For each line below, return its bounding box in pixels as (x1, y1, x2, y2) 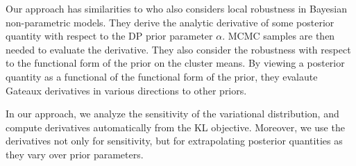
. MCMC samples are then (222, 28, 335, 43)
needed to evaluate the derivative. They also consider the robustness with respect (6, 42, 351, 56)
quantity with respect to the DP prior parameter (6, 28, 213, 43)
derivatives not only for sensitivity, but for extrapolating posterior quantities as (6, 133, 343, 148)
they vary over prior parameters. (6, 147, 144, 161)
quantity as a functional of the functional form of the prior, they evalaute (6, 69, 318, 83)
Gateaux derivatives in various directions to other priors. (6, 83, 247, 97)
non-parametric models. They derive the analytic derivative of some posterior (6, 15, 334, 29)
